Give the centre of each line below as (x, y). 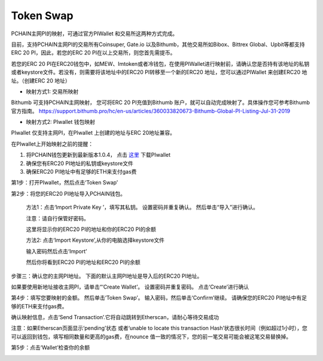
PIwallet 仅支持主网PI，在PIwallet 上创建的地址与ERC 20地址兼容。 (93, 133)
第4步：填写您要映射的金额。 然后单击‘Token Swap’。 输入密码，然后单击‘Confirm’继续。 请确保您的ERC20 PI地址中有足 (159, 298)
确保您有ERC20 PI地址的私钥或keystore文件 (80, 163)
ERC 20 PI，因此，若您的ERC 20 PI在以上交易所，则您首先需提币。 (93, 53)
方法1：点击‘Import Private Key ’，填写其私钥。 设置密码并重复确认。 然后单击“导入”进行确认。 (142, 207)
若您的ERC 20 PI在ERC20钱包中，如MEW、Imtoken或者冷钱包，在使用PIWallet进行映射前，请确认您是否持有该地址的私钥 (160, 63)
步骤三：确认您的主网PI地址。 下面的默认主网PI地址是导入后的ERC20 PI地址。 (107, 276)
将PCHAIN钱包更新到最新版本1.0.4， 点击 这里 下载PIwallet (98, 155)
